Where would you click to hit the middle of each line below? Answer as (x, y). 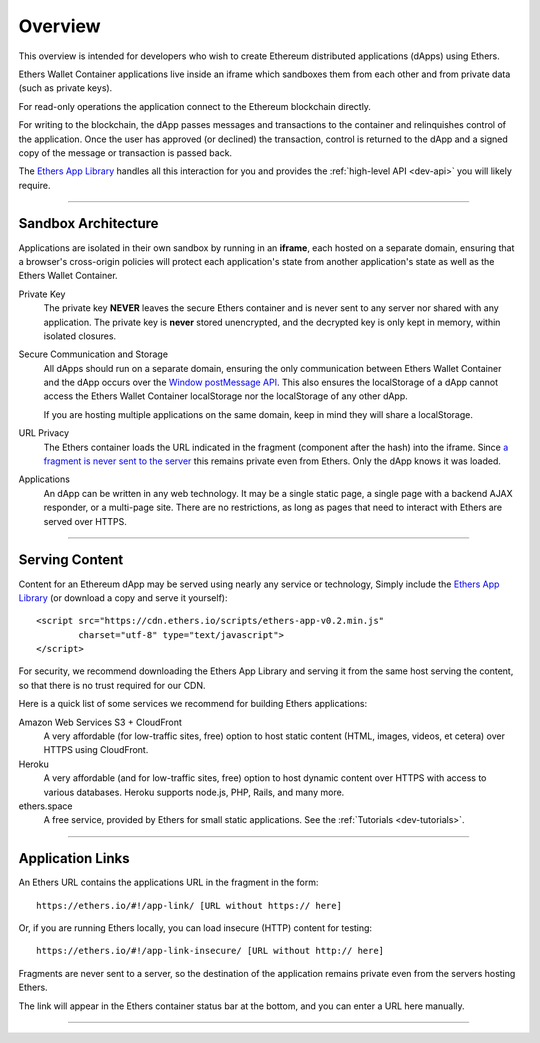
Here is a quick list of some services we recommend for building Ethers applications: (193, 704)
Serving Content (71, 560)
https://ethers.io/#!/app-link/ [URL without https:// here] (189, 905)
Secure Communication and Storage (93, 354)
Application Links (74, 858)
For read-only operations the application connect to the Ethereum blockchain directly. (195, 106)
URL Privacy (44, 433)
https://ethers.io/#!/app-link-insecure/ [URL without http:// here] (210, 951)
